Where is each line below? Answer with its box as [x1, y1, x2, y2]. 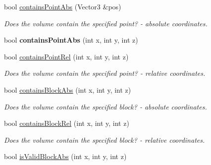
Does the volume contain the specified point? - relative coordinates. [4, 68, 206, 78]
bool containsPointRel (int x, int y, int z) [4, 51, 129, 61]
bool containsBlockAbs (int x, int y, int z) [4, 84, 131, 95]
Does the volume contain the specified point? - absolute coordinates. [4, 18, 208, 28]
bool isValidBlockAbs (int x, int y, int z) [4, 151, 127, 162]
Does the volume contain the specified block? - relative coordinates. [4, 134, 205, 145]
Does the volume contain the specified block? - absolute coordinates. [4, 101, 207, 111]
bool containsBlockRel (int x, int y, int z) [4, 118, 129, 128]
